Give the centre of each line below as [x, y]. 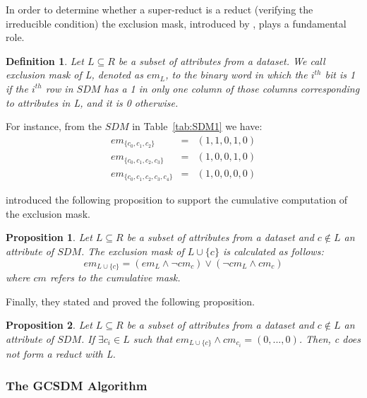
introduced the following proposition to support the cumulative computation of [177, 200]
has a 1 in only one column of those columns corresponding [232, 88]
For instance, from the [54, 126]
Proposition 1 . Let [49, 237]
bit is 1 [340, 75]
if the [17, 88]
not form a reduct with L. [61, 354]
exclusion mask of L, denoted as [74, 75]
